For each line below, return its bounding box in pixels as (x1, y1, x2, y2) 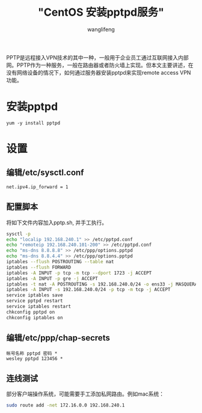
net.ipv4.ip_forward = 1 (6, 184, 69, 190)
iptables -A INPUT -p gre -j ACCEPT (6, 275, 98, 281)
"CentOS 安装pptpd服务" (38, 5, 164, 19)
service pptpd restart (6, 298, 63, 304)
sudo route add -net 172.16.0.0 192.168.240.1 (6, 402, 125, 409)
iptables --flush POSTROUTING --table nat (6, 259, 114, 265)
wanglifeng (87, 25, 115, 33)
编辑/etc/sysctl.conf (6, 168, 84, 178)
